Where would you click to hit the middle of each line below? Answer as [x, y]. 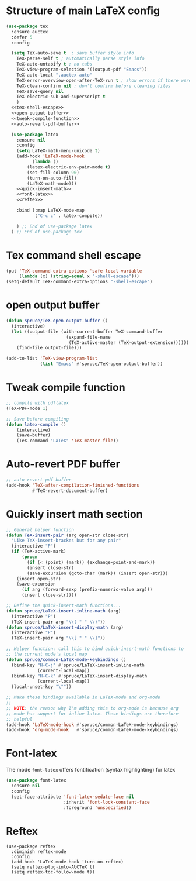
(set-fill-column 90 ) [53, 173]
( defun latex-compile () [36, 424]
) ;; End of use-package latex [55, 226]
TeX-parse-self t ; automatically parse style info [80, 59]
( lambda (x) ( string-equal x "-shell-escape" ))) [79, 276]
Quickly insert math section [74, 514]
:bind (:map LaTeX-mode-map [50, 211]
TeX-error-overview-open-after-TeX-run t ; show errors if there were [104, 80]
